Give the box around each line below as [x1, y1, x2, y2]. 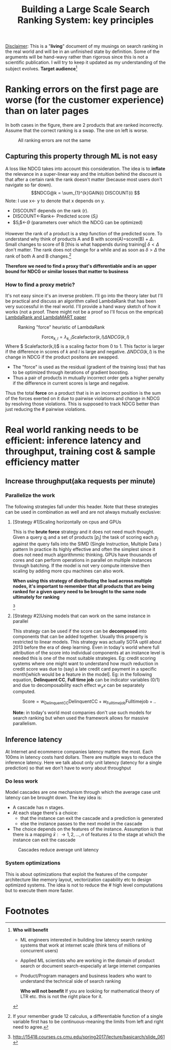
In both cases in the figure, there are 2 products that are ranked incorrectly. [5, 122, 163, 128]
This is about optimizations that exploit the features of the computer [5, 871, 148, 877]
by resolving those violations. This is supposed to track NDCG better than [5, 401, 159, 407]
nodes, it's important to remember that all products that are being [12, 583, 154, 589]
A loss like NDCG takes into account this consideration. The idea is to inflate [5, 165, 165, 172]
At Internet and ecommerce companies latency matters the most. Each [5, 749, 154, 755]
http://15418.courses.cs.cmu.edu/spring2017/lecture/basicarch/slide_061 [12, 1034, 165, 1040]
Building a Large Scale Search [21, 4, 150, 15]
